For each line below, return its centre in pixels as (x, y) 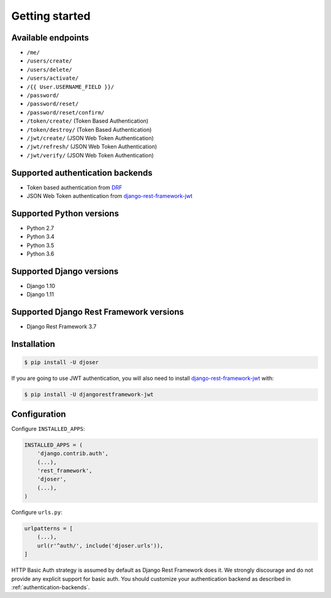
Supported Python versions (65, 214)
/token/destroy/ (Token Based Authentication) (89, 129)
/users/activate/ (53, 78)
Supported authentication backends (82, 172)
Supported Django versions (65, 271)
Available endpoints (50, 38)
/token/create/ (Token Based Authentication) (88, 121)
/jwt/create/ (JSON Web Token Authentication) (90, 138)
